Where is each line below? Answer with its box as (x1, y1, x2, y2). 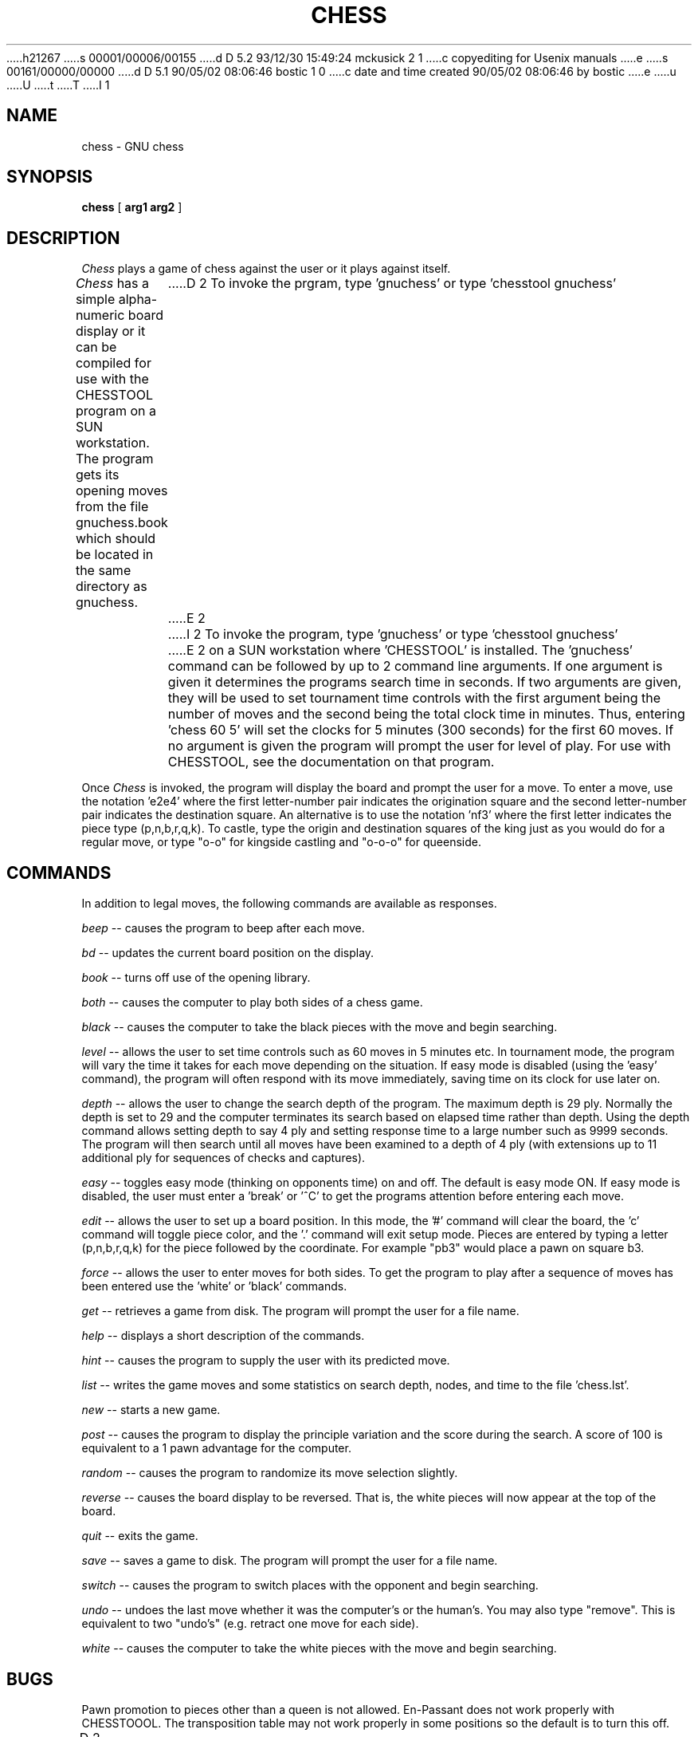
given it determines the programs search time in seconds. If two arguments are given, (167, 674, 682, 691)
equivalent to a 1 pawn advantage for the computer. (81, 1441, 351, 1455)
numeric (75, 307, 125, 324)
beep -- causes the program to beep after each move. (81, 921, 365, 935)
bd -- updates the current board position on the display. (81, 946, 374, 960)
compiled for (75, 355, 151, 372)
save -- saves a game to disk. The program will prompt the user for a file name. (81, 1554, 498, 1568)
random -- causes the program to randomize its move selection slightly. (81, 1466, 458, 1480)
